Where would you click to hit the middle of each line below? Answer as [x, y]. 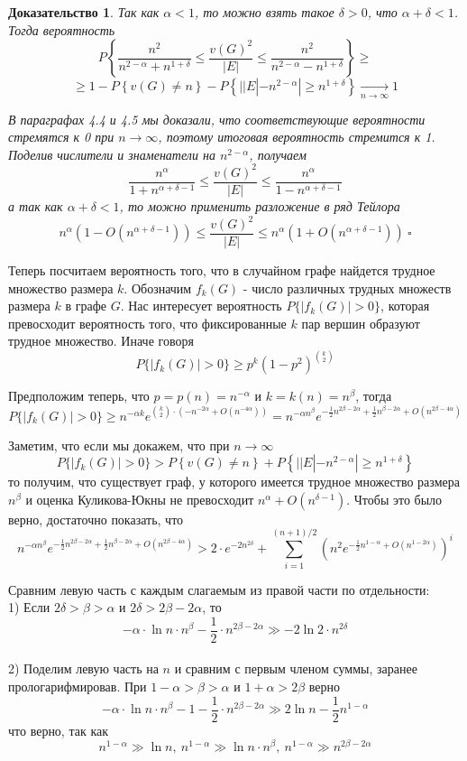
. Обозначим [158, 288]
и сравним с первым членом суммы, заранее [296, 668]
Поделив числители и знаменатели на [112, 154]
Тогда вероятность [62, 29]
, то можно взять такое [264, 12]
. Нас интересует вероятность [201, 306]
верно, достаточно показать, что [96, 519]
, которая [405, 306]
